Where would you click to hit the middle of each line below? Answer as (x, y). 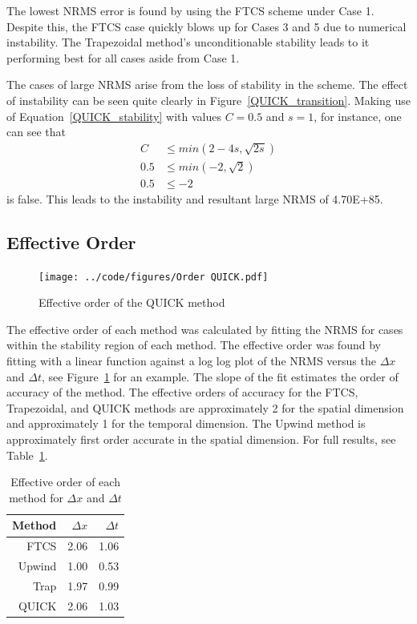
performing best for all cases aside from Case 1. (123, 57)
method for (36, 497)
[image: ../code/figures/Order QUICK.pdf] (154, 277)
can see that (36, 132)
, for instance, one (358, 116)
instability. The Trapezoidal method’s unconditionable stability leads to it (188, 42)
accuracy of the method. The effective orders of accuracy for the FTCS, (182, 392)
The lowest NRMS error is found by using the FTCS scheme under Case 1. (190, 10)
